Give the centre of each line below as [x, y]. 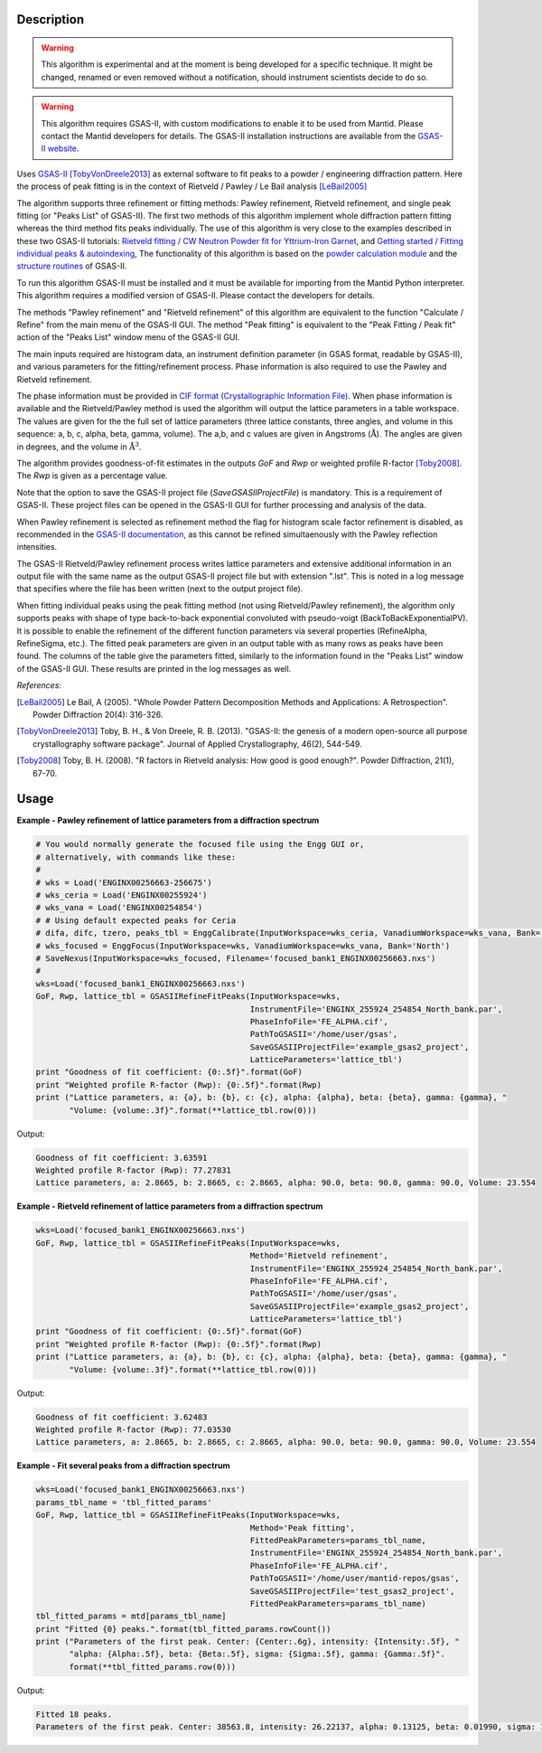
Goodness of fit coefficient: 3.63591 [121, 1158]
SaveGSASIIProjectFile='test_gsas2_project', [352, 1591]
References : [39, 685]
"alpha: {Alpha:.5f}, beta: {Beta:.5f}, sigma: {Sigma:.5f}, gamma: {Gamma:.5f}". [257, 1654]
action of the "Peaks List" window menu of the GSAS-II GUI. [128, 337]
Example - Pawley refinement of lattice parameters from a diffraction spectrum [168, 820]
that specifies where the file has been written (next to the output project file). [160, 589]
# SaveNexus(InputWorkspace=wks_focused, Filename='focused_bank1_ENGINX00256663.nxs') [236, 958]
